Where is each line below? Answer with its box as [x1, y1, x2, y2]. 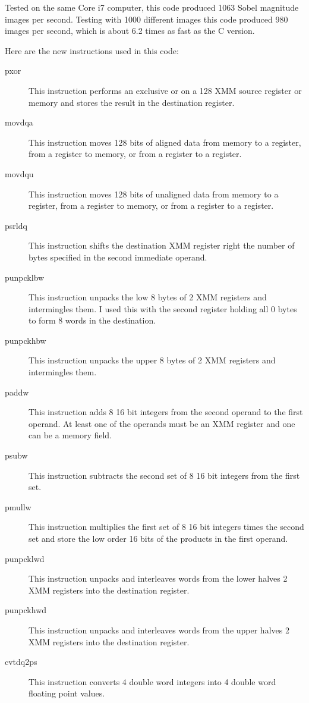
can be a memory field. [29, 429, 112, 441]
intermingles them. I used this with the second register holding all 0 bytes [29, 302, 297, 315]
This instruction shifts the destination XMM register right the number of [29, 239, 295, 252]
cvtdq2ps [5, 655, 37, 668]
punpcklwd [5, 552, 45, 564]
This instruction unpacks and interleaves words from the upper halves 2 [29, 623, 289, 636]
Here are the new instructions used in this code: [5, 44, 179, 57]
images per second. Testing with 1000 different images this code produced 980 [5, 12, 288, 25]
